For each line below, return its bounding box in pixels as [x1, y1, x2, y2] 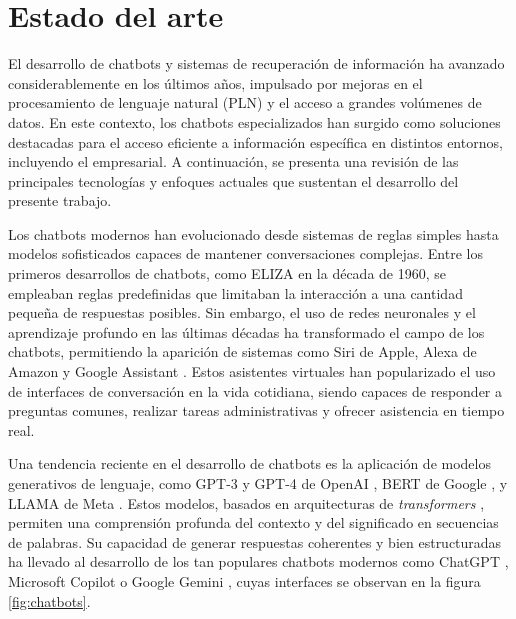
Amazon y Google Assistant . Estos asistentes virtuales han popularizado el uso [8, 361, 496, 382]
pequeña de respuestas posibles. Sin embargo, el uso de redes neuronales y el [8, 302, 476, 323]
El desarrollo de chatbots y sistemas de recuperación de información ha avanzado [8, 53, 505, 74]
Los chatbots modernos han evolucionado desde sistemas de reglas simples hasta [8, 223, 499, 244]
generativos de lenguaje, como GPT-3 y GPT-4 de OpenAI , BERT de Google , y [8, 473, 508, 493]
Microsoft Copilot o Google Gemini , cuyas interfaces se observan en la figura [8, 570, 481, 591]
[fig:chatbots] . [8, 590, 91, 611]
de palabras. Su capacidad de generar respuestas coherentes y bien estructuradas [8, 531, 502, 552]
